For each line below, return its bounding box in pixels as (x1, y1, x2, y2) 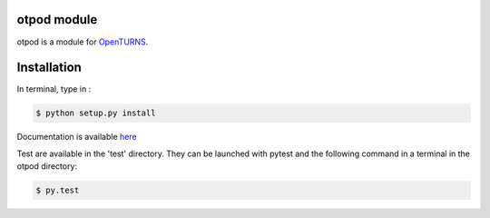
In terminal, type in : (16, 84, 92, 94)
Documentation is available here (16, 132, 137, 143)
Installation (16, 60, 82, 75)
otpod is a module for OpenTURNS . (16, 36, 149, 47)
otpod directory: (16, 161, 77, 172)
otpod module (16, 12, 98, 27)
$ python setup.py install (35, 108, 156, 118)
